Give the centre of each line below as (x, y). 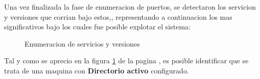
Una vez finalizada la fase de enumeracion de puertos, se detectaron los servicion (130, 7)
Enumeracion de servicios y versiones (82, 43)
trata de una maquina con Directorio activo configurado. (97, 70)
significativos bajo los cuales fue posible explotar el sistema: (97, 27)
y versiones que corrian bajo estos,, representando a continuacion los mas (118, 16)
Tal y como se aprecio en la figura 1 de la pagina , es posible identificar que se (126, 61)
